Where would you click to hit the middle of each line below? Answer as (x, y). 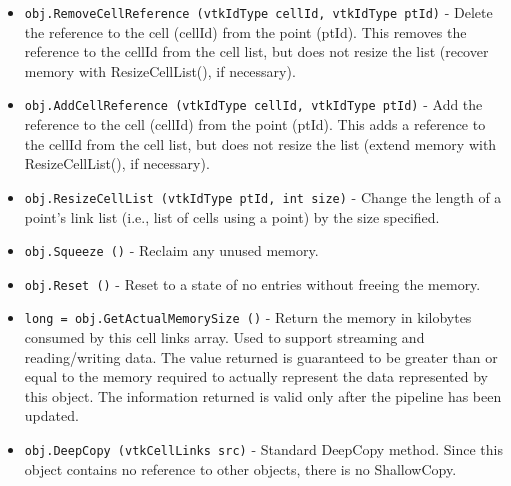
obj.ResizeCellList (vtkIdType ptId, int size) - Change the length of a (263, 196)
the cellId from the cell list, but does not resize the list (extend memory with (260, 143)
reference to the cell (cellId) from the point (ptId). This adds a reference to (255, 124)
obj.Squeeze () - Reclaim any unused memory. (171, 250)
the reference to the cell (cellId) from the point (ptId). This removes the (245, 31)
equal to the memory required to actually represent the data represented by (256, 376)
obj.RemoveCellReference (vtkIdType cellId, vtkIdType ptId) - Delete (258, 12)
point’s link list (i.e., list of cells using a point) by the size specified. (232, 216)
